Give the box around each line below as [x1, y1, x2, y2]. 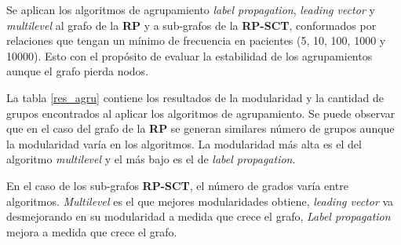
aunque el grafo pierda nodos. [6, 63, 149, 79]
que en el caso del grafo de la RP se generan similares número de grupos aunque [6, 120, 395, 137]
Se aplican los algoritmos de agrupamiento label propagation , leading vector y [6, 2, 375, 17]
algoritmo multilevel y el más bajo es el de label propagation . [6, 151, 296, 167]
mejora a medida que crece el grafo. [6, 223, 177, 240]
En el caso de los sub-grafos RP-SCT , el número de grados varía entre [6, 177, 348, 193]
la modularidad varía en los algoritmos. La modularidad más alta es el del [6, 135, 362, 152]
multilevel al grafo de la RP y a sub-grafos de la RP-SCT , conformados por [6, 16, 377, 33]
